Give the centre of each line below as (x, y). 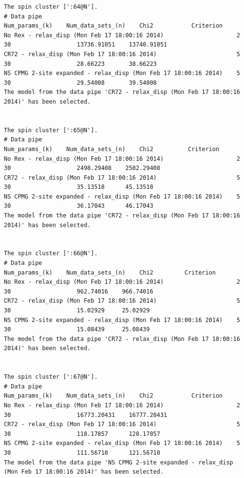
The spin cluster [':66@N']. (51, 254)
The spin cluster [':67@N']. (51, 377)
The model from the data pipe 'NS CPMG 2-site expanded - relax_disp (119, 462)
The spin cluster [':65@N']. (51, 130)
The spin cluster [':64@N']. (51, 7)
